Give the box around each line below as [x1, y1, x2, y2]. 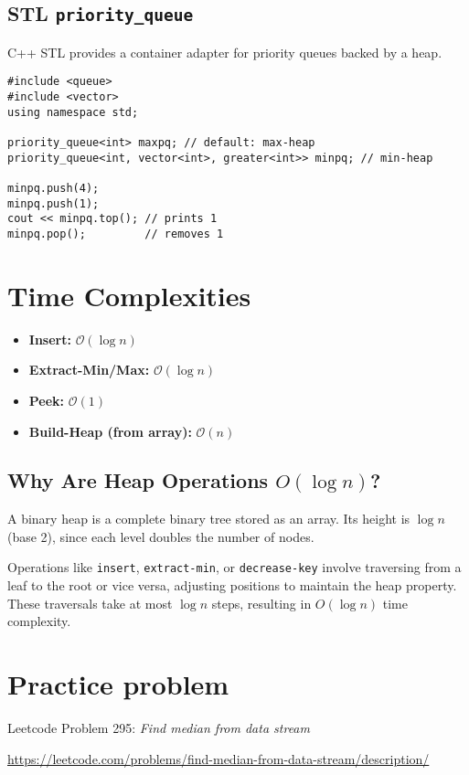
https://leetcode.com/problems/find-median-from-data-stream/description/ [7, 748, 430, 768]
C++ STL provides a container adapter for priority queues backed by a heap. [7, 42, 442, 61]
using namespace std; [7, 105, 139, 119]
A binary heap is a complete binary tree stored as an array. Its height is [7, 509, 410, 528]
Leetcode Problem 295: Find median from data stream [7, 718, 310, 738]
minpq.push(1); [7, 196, 100, 210]
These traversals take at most [7, 593, 173, 612]
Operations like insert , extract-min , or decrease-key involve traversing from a [7, 557, 462, 577]
